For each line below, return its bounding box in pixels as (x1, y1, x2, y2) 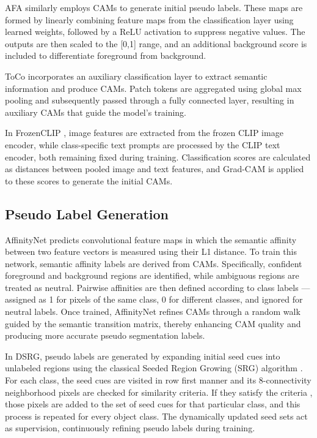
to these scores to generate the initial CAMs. (5, 174, 173, 187)
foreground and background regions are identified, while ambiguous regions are (5, 269, 299, 282)
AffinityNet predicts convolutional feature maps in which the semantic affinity (5, 233, 297, 246)
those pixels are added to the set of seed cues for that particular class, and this (5, 398, 301, 410)
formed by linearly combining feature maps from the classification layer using (5, 13, 294, 26)
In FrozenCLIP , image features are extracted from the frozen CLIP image (5, 126, 283, 139)
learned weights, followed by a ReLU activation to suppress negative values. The (5, 25, 305, 38)
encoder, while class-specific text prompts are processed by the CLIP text (5, 138, 280, 151)
